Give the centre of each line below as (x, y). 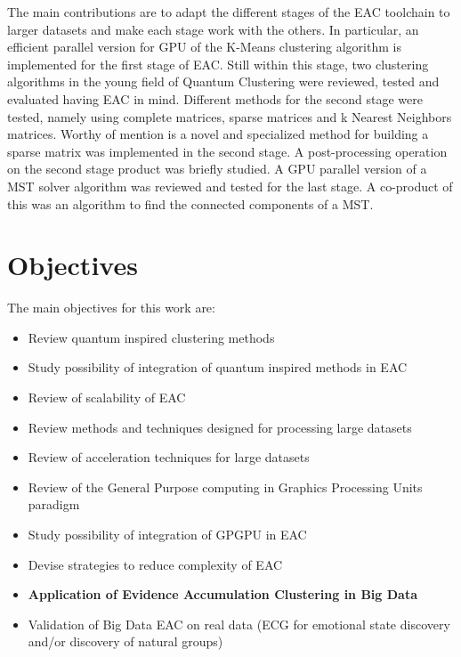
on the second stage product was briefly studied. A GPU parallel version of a (217, 169)
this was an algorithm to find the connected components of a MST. (190, 203)
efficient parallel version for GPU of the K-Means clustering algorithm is (204, 47)
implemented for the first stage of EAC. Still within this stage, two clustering (218, 64)
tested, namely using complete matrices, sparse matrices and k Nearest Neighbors (230, 116)
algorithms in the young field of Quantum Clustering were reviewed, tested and (223, 81)
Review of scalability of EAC (107, 397)
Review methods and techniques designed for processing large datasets (220, 427)
